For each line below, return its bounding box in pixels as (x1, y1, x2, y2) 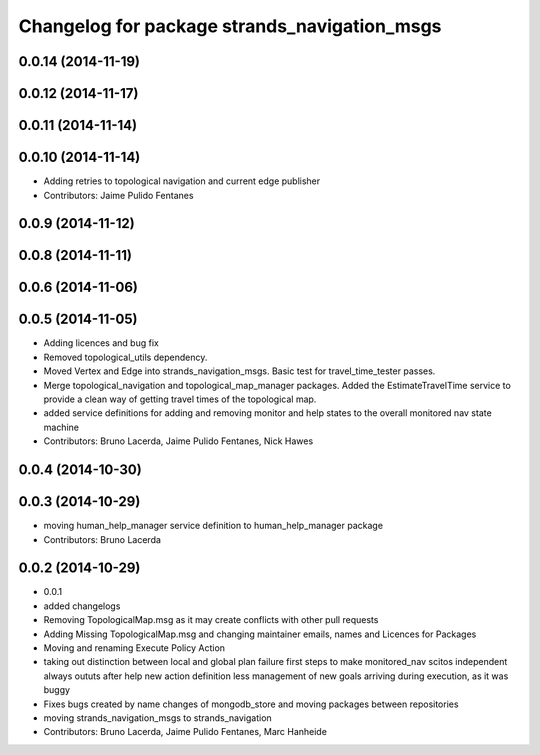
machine (43, 421, 80, 433)
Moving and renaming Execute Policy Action (43, 641, 225, 654)
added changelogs (43, 600, 121, 612)
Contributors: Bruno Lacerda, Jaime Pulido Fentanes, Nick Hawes (43, 435, 314, 447)
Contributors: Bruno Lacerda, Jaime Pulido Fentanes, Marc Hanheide (43, 726, 327, 738)
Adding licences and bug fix (43, 337, 159, 349)
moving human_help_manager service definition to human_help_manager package (43, 520, 384, 532)
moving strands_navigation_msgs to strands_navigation (43, 711, 272, 724)
